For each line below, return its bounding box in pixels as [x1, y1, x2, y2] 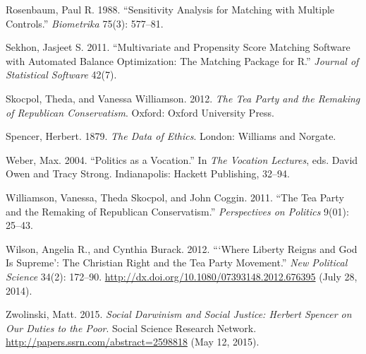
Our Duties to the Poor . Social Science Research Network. [6, 320, 257, 335]
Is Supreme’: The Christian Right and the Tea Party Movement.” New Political [6, 255, 348, 270]
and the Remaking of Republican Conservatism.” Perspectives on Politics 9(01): [6, 203, 349, 218]
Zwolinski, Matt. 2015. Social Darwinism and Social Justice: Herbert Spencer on [6, 307, 352, 321]
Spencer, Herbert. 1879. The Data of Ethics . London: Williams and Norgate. [6, 129, 336, 143]
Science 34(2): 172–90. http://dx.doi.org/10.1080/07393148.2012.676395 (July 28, [6, 269, 358, 283]
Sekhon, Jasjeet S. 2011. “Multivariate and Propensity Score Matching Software [6, 40, 350, 54]
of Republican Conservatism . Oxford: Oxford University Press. [6, 105, 275, 119]
